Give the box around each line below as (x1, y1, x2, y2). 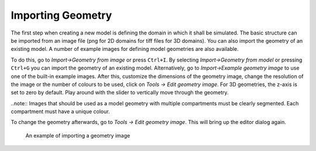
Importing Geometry (11, 9, 112, 22)
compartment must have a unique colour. (11, 108, 111, 115)
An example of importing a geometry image (25, 132, 130, 139)
